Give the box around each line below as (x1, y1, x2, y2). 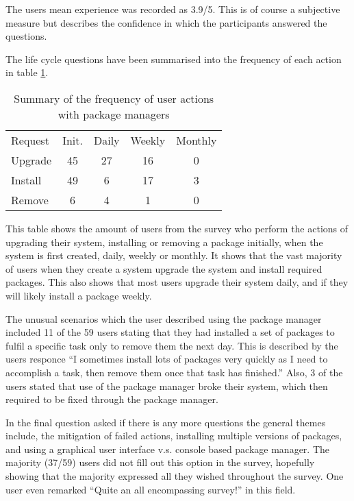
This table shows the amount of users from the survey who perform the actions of (5, 221, 349, 235)
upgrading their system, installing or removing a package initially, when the (5, 234, 323, 249)
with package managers (58, 106, 170, 122)
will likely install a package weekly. (5, 288, 152, 302)
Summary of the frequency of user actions (14, 90, 214, 106)
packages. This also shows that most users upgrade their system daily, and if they (5, 275, 349, 289)
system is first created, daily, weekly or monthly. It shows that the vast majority (5, 248, 342, 262)
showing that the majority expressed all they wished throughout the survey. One (5, 469, 344, 483)
